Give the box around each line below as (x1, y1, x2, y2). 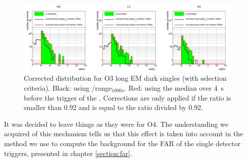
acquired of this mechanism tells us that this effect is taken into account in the (4, 128, 243, 139)
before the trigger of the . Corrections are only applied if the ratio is (24, 92, 231, 103)
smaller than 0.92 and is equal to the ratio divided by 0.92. (24, 102, 203, 112)
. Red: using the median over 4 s (124, 83, 224, 93)
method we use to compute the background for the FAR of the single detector (4, 138, 241, 148)
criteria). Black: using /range (24, 83, 112, 93)
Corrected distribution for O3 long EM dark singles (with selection (24, 73, 227, 83)
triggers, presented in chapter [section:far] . (4, 148, 132, 158)
